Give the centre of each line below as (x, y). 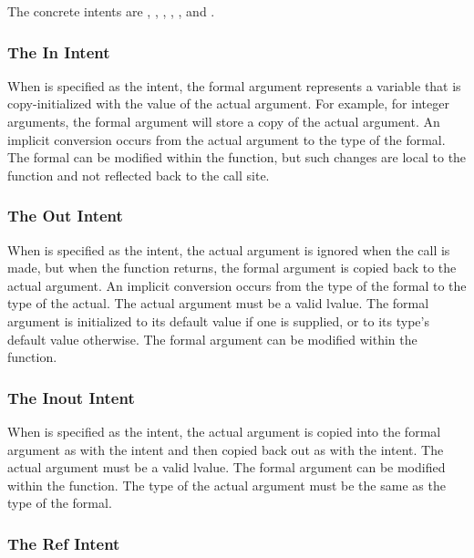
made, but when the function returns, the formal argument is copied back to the (232, 268)
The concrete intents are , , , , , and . (111, 11)
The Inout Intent (71, 397)
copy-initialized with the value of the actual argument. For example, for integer (228, 103)
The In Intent (59, 52)
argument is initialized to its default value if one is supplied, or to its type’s (218, 320)
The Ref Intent (64, 543)
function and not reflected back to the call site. (139, 175)
